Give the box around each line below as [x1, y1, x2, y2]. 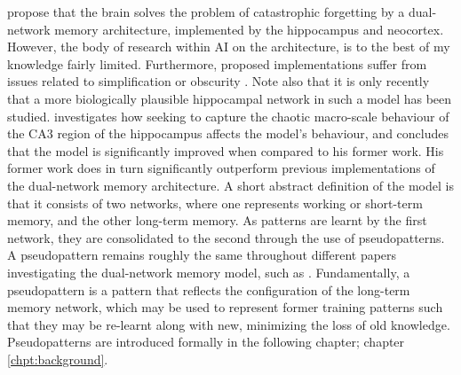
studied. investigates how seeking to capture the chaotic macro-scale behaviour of [7, 106, 449, 125]
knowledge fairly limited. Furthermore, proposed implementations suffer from [7, 54, 427, 73]
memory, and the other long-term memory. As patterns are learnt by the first [7, 211, 427, 230]
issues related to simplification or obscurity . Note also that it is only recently [7, 72, 430, 90]
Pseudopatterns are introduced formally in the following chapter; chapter [7, 332, 405, 351]
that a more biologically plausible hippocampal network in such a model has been [7, 89, 452, 107]
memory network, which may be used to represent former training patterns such [7, 298, 443, 316]
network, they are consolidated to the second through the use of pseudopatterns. [7, 228, 445, 246]
